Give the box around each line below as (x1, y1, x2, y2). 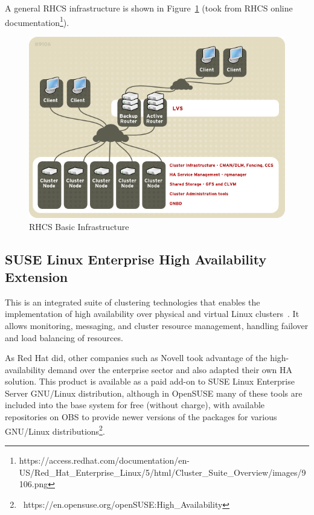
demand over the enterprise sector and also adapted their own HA (48, 363, 293, 376)
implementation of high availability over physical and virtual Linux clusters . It (5, 307, 300, 320)
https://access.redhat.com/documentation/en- (19, 453, 190, 466)
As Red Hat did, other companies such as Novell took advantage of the (5, 351, 268, 364)
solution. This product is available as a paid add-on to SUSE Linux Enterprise (5, 375, 295, 388)
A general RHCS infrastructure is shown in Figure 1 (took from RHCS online (5, 2, 293, 14)
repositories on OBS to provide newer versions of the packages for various (5, 411, 277, 423)
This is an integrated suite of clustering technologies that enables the (5, 295, 260, 308)
